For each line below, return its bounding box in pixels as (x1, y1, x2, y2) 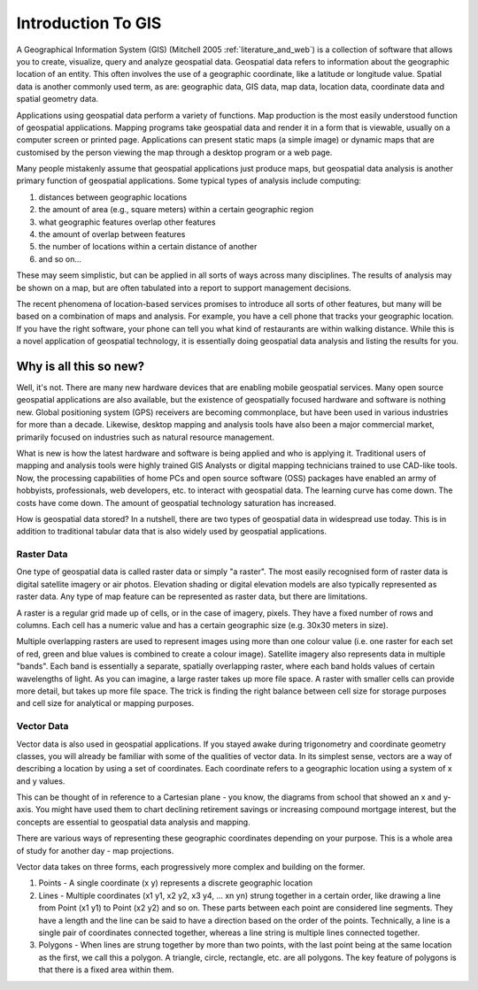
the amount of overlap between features (38, 229, 186, 240)
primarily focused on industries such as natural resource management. (16, 432, 274, 442)
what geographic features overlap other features (38, 217, 216, 227)
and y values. (16, 775, 66, 787)
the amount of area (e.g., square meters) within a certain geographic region (38, 204, 314, 215)
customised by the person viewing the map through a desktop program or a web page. (16, 147, 333, 157)
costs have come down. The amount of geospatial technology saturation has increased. (16, 497, 336, 508)
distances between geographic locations (38, 191, 188, 203)
